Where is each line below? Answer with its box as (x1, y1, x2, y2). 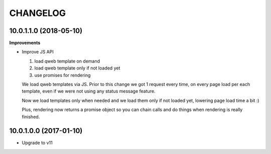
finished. (22, 113, 40, 119)
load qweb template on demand (34, 58, 100, 64)
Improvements (9, 40, 41, 46)
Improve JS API (22, 49, 54, 55)
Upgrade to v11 (22, 140, 53, 146)
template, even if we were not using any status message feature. (22, 88, 156, 94)
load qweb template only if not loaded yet (34, 65, 120, 71)
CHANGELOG (9, 7, 66, 18)
